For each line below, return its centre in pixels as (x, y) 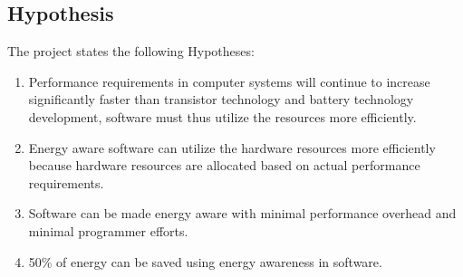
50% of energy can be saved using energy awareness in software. (205, 261)
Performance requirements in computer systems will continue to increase (229, 81)
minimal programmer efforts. (108, 230)
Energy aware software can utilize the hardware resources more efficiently (232, 147)
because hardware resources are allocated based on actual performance (224, 165)
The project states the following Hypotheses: (131, 51)
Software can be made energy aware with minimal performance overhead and (242, 213)
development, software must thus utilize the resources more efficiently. (222, 116)
